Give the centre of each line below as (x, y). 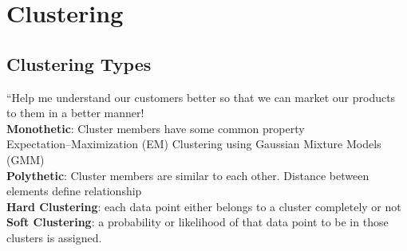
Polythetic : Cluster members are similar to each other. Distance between (188, 175)
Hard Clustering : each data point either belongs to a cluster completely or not (204, 206)
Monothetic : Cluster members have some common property (156, 128)
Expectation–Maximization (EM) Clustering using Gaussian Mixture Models (194, 144)
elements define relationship (74, 191)
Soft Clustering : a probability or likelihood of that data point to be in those (198, 222)
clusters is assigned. (54, 237)
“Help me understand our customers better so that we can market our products (201, 97)
